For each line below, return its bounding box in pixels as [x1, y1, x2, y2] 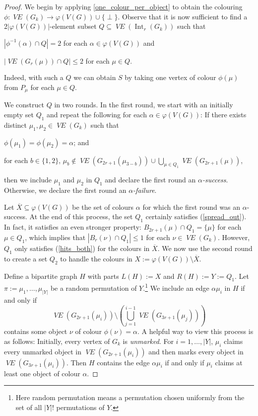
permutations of [56, 402, 105, 412]
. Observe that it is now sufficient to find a [118, 11, 248, 21]
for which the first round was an [142, 201, 241, 212]
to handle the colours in [60, 253, 132, 263]
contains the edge [97, 357, 150, 367]
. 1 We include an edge [143, 281, 209, 293]
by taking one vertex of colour [125, 72, 216, 83]
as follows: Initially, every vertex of [4, 335, 110, 346]
